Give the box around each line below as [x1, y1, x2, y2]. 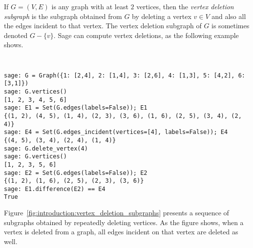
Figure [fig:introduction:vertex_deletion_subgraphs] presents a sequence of [4, 208, 229, 218]
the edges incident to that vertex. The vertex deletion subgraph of [4, 20, 202, 31]
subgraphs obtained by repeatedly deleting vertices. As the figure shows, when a [4, 217, 244, 227]
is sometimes [211, 20, 250, 31]
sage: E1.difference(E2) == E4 [4, 185, 105, 192]
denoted [4, 30, 28, 40]
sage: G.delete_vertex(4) [4, 145, 88, 152]
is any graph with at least [51, 1, 128, 11]
